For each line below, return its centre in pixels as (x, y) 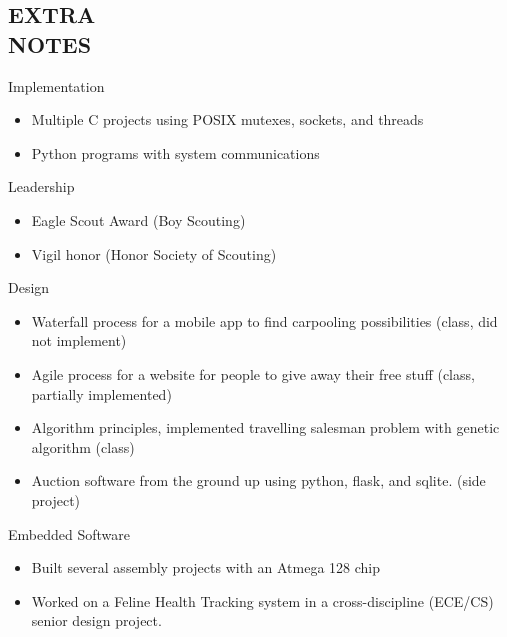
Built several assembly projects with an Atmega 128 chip (206, 567)
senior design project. (96, 620)
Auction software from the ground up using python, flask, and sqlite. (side (258, 480)
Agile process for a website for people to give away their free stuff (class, (253, 373)
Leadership (41, 186)
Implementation (56, 85)
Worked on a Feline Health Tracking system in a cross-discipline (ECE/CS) (262, 600)
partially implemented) (101, 393)
